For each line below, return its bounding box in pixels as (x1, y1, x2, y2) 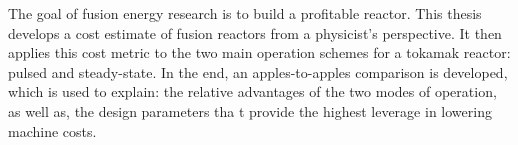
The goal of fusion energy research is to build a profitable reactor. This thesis (8, 3, 482, 23)
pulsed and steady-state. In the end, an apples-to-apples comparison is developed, (8, 61, 508, 82)
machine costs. (8, 120, 97, 141)
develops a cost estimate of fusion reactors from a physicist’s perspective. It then (8, 22, 502, 43)
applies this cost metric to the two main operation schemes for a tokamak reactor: (8, 42, 511, 63)
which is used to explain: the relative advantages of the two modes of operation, (8, 81, 497, 102)
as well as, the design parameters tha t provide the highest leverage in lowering (8, 100, 492, 121)
